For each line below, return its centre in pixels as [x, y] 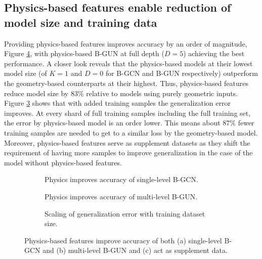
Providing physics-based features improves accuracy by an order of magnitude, [126, 43]
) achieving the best [214, 53]
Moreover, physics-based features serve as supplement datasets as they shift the [127, 142]
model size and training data [81, 22]
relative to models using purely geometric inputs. [162, 93]
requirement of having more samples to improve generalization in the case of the [128, 153]
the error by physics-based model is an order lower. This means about [112, 123]
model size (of [26, 73]
